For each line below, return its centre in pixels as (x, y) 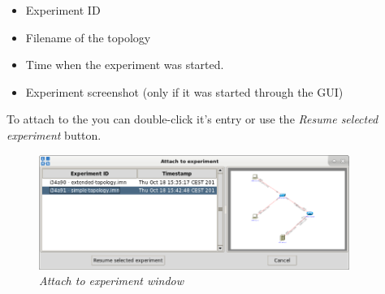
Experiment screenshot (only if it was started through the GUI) (184, 91)
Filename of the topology (88, 37)
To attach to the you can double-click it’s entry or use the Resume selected (192, 119)
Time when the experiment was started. (125, 65)
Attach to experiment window (112, 281)
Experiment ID (63, 10)
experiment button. (54, 134)
